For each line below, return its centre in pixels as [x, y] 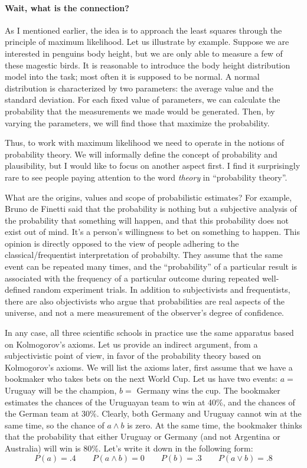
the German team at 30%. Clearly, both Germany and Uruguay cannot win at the [153, 413]
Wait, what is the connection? [67, 7]
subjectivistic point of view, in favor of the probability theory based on [133, 356]
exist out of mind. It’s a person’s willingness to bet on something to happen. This [152, 232]
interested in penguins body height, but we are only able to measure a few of [144, 53]
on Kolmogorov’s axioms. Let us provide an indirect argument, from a [131, 344]
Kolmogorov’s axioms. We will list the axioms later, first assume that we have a [149, 367]
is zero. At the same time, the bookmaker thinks [215, 425]
